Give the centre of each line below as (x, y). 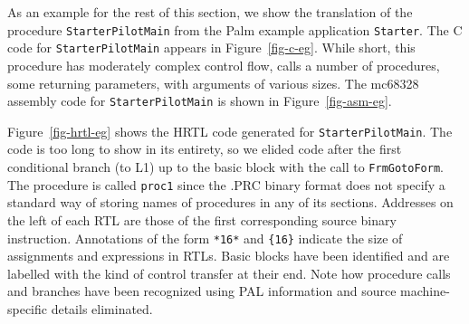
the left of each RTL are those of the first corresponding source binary (202, 219)
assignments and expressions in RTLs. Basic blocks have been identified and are (229, 256)
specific (28, 308)
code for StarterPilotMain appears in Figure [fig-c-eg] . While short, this (211, 48)
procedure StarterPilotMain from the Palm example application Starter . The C (235, 29)
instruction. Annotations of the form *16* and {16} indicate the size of (205, 238)
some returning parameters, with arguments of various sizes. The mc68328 (213, 83)
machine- (425, 291)
